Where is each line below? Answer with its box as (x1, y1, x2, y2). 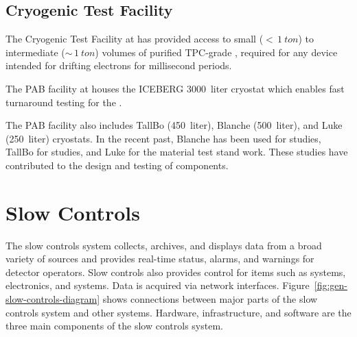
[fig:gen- (314, 278, 348, 292)
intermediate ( (5, 45, 65, 59)
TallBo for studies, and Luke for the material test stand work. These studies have (5, 145, 348, 159)
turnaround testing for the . (5, 95, 122, 109)
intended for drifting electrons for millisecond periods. (5, 58, 232, 73)
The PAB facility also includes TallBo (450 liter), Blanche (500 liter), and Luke (5, 118, 343, 132)
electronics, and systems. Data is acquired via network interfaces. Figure (5, 278, 310, 292)
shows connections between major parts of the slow (102, 292, 318, 306)
